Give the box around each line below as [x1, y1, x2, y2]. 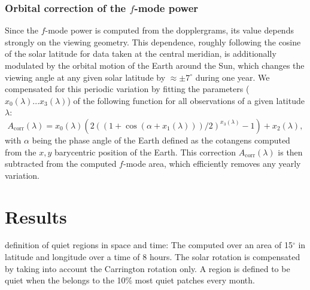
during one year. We [195, 71, 270, 83]
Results [5, 204, 67, 228]
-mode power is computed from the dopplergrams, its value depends [45, 24, 294, 36]
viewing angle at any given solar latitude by [5, 71, 166, 83]
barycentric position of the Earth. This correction [54, 145, 236, 158]
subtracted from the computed [5, 157, 117, 170]
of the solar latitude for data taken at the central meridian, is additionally [5, 47, 276, 60]
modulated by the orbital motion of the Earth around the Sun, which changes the [5, 59, 305, 71]
